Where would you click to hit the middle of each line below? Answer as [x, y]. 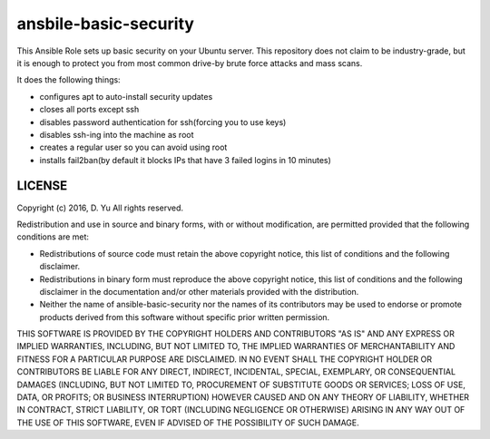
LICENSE [42, 186]
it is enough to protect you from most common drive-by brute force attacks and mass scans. [190, 63]
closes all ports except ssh [89, 110]
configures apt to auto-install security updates [126, 96]
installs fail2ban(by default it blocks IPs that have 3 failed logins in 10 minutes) [185, 160]
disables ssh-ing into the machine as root [117, 134]
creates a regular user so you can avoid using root [133, 147]
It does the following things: [69, 80]
